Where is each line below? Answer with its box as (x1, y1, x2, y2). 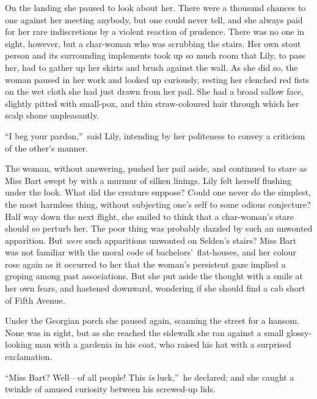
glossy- (286, 326, 312, 339)
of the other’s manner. (5, 141, 88, 154)
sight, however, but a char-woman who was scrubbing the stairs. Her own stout (5, 37, 301, 49)
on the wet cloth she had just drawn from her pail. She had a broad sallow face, (5, 85, 304, 98)
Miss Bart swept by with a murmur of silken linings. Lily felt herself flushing (5, 174, 291, 186)
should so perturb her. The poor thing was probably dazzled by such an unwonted (5, 222, 313, 235)
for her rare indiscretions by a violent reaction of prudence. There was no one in (5, 25, 305, 38)
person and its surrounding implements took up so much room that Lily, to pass (5, 49, 305, 62)
